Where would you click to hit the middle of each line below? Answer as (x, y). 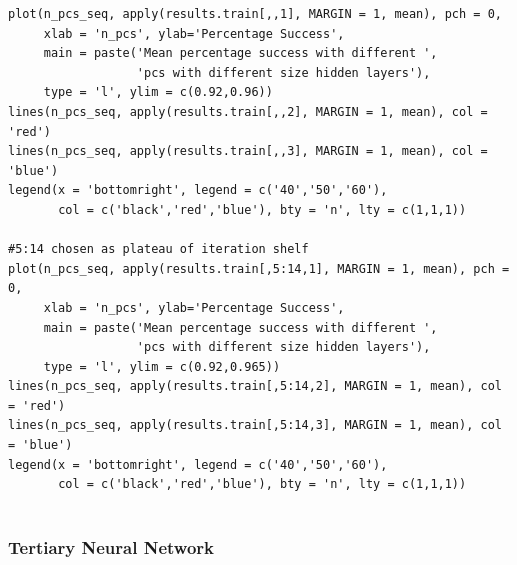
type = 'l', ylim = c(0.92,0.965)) (162, 366)
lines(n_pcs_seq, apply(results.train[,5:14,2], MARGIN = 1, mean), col (255, 386)
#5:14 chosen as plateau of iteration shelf (158, 249)
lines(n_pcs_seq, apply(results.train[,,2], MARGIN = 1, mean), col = (248, 111)
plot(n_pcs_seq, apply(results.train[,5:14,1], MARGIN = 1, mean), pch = (259, 268)
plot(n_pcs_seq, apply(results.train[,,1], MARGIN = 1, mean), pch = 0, (255, 14)
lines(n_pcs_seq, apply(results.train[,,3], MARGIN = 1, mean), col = (248, 151)
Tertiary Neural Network (111, 547)
